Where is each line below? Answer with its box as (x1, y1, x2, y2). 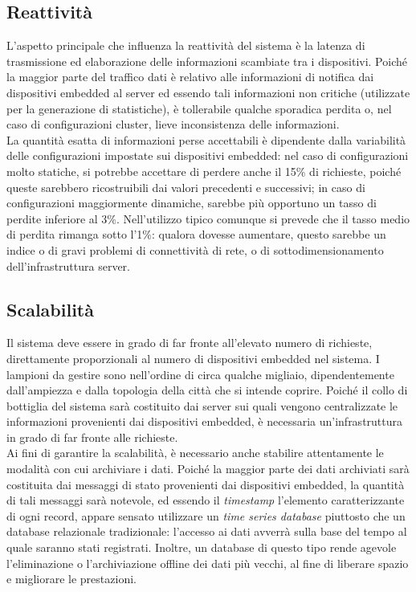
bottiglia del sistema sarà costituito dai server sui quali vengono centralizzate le (6, 397, 398, 414)
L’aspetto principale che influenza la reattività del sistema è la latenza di (6, 37, 365, 54)
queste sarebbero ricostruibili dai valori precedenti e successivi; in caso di (6, 178, 365, 195)
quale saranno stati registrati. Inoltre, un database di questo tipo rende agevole (6, 539, 397, 556)
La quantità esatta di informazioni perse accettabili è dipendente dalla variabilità (6, 131, 406, 148)
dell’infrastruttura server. (6, 257, 130, 274)
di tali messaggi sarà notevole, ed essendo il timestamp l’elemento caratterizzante (6, 492, 405, 508)
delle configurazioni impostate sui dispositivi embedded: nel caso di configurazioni (6, 147, 409, 164)
